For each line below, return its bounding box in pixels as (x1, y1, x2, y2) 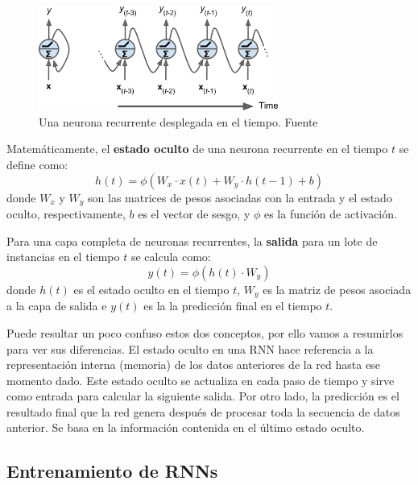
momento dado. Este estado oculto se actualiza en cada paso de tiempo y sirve (6, 371, 395, 388)
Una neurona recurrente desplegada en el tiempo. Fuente (39, 113, 318, 130)
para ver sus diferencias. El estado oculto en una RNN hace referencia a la (6, 340, 374, 357)
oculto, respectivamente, (6, 205, 126, 222)
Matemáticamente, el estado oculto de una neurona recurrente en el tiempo (6, 140, 388, 157)
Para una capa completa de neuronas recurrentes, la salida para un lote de (6, 232, 378, 249)
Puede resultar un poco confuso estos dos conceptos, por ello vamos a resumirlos (6, 324, 404, 341)
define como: (6, 156, 68, 173)
